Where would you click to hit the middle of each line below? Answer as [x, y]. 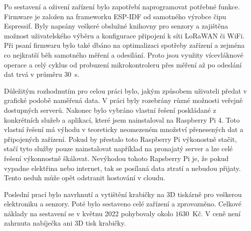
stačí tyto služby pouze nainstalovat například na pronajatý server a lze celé [118, 148]
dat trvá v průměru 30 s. [42, 74]
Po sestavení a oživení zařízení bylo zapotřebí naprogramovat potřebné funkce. [122, 6]
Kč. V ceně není [217, 213]
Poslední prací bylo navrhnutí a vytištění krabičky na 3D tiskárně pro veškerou [123, 194]
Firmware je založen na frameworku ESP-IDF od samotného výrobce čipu [115, 16]
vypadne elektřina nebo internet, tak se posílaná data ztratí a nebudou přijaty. [123, 168]
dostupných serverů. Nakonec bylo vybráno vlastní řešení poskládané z [110, 110]
